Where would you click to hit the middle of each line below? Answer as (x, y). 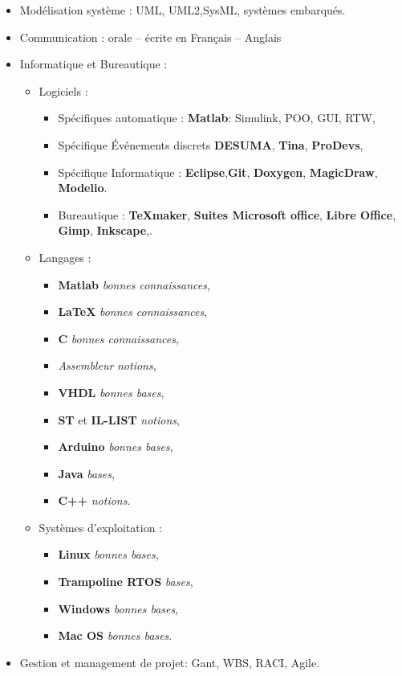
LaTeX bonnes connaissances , (133, 311)
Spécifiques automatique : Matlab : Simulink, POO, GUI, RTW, (217, 118)
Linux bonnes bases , (108, 554)
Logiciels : (63, 90)
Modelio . (83, 188)
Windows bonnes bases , (118, 608)
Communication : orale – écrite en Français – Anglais (150, 37)
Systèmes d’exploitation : (100, 527)
